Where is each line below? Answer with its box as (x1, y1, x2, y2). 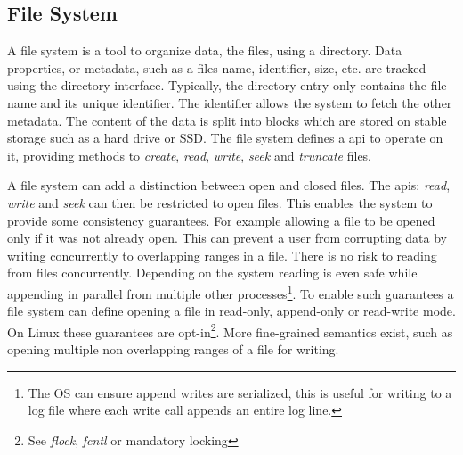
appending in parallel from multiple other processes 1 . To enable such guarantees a (7, 281, 454, 302)
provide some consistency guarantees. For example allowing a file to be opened (7, 211, 435, 229)
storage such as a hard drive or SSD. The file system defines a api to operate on (7, 128, 443, 147)
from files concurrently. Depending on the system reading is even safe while (7, 263, 418, 282)
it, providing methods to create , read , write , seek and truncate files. (7, 145, 372, 164)
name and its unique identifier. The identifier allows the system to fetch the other (7, 93, 452, 112)
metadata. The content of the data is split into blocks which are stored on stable (7, 111, 447, 129)
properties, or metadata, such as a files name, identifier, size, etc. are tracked (7, 58, 426, 77)
